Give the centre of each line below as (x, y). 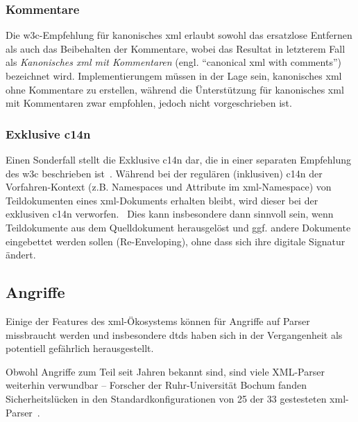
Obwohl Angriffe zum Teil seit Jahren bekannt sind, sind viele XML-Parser (165, 371)
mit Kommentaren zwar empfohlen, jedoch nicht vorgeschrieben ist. (149, 103)
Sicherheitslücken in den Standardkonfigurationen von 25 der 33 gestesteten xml (176, 398)
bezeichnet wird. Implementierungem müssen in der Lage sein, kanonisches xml (174, 76)
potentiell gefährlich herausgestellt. (80, 348)
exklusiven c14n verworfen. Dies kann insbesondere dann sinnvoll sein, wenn (170, 214)
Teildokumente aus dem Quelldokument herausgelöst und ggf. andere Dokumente (178, 227)
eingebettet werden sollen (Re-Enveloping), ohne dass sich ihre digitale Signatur (176, 241)
